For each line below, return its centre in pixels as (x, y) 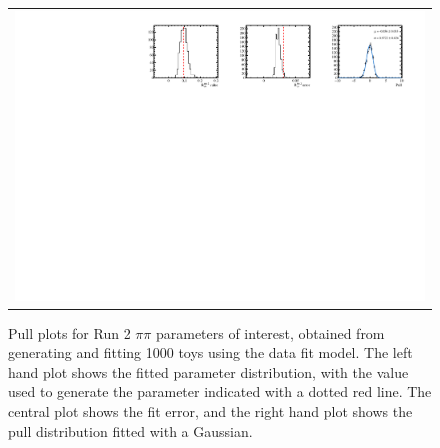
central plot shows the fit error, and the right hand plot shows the (210, 410)
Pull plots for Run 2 (69, 332)
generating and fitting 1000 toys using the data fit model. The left (210, 352)
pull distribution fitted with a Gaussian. (130, 430)
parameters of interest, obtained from (270, 332)
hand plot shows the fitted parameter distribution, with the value (208, 371)
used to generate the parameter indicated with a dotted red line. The (220, 391)
